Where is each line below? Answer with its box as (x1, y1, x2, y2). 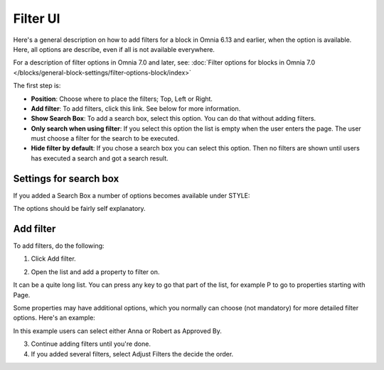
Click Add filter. (31, 254, 76, 263)
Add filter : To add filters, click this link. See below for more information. (31, 104, 241, 113)
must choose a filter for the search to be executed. (31, 134, 180, 143)
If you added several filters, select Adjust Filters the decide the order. (31, 349, 234, 358)
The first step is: (13, 82, 61, 90)
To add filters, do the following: (13, 241, 105, 250)
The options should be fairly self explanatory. (13, 205, 146, 213)
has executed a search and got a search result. (31, 153, 169, 163)
